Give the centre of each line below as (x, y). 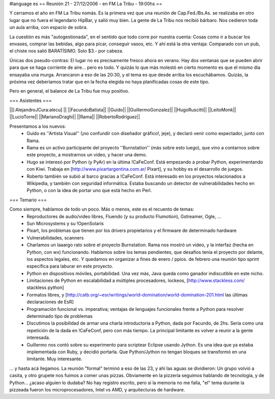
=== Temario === (28, 200)
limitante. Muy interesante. (54, 359)
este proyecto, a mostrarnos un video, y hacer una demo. (87, 155)
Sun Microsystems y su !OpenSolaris (65, 223)
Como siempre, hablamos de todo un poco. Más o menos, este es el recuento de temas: (102, 209)
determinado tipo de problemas (60, 316)
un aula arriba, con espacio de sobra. (49, 28)
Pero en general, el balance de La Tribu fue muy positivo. (69, 91)
